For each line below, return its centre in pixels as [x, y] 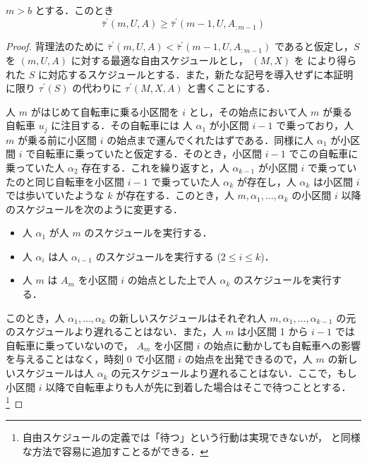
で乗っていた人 [186, 181]
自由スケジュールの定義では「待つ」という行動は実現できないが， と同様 [191, 437]
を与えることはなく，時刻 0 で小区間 [90, 359]
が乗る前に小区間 [57, 139]
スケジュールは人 [55, 373]
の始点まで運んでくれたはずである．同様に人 [210, 139]
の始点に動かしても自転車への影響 [282, 345]
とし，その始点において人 [248, 111]
